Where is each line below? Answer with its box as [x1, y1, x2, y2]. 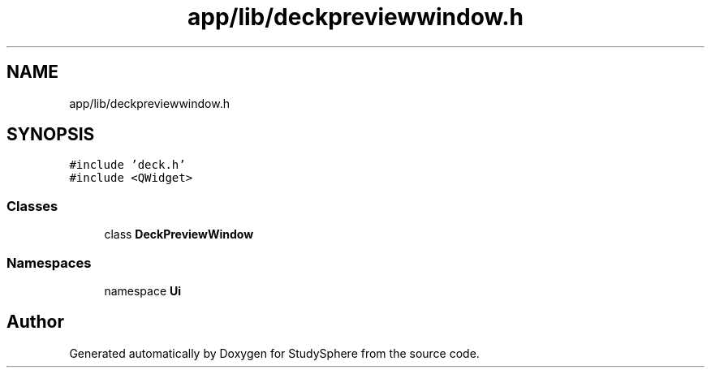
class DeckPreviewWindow [104, 227, 254, 242]
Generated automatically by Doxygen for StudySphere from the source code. [69, 346, 480, 360]
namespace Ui [104, 283, 182, 298]
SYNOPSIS [6, 124, 95, 145]
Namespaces [6, 254, 92, 271]
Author [6, 312, 64, 333]
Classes [6, 197, 58, 214]
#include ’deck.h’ [69, 158, 186, 172]
